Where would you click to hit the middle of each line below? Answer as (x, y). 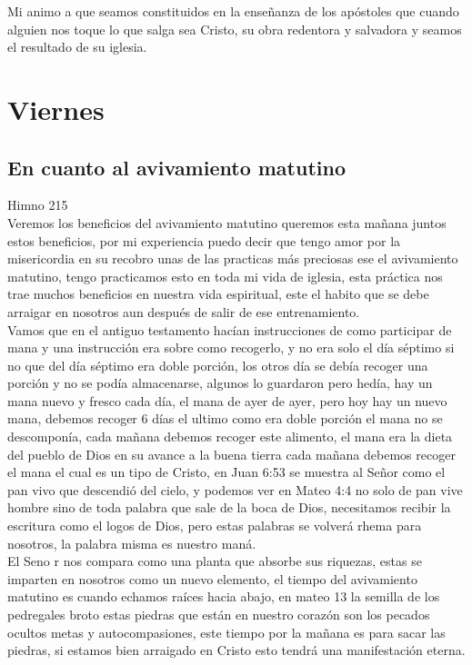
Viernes (56, 109)
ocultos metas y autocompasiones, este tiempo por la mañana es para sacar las (226, 632)
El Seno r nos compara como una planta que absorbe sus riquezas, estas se (215, 561)
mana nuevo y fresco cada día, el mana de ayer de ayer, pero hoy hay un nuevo (227, 400)
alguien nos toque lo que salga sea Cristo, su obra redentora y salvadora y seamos (235, 29)
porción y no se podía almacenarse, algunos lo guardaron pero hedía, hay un (220, 383)
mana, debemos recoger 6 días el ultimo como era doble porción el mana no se (225, 418)
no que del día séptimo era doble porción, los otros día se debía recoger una (218, 365)
